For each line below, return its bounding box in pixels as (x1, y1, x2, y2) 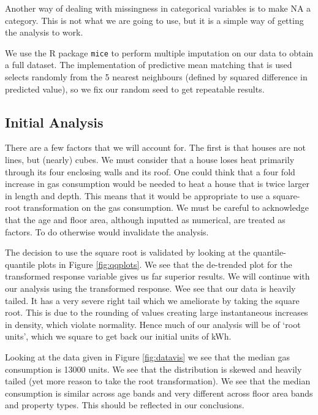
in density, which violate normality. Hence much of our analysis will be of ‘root (5, 318, 301, 330)
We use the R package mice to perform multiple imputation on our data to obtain (5, 46, 314, 59)
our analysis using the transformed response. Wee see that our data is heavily (5, 281, 296, 294)
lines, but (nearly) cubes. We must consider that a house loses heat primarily (5, 153, 295, 166)
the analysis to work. (5, 26, 83, 39)
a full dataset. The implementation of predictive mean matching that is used (5, 58, 292, 71)
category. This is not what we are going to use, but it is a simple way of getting (5, 13, 304, 26)
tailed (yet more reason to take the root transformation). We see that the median (5, 375, 311, 387)
